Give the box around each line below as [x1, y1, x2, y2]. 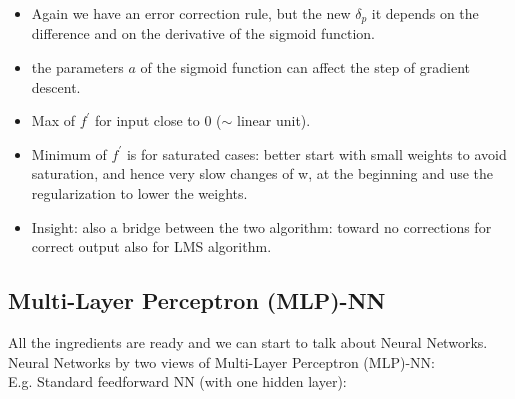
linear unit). [237, 110, 311, 131]
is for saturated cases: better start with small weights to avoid [126, 143, 507, 164]
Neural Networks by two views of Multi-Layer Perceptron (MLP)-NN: [8, 351, 435, 372]
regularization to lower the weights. [31, 183, 248, 204]
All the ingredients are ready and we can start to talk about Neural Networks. [8, 332, 488, 352]
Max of [31, 110, 75, 131]
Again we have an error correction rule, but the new [31, 3, 351, 23]
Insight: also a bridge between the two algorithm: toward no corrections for [31, 216, 492, 237]
